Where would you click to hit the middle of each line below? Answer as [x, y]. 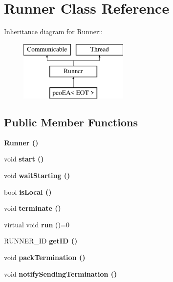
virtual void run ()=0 [37, 224]
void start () [24, 159]
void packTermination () [45, 257]
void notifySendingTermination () [61, 273]
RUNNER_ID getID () [41, 241]
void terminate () [32, 208]
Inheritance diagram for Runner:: [54, 31]
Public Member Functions [71, 122]
